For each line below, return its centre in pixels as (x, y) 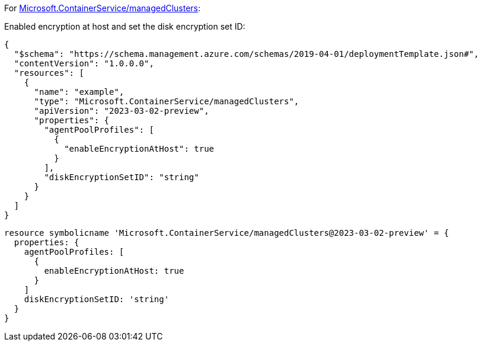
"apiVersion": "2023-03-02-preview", (122, 111)
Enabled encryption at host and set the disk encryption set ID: (125, 26)
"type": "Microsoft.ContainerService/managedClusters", (167, 101)
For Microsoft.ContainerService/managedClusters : (103, 8)
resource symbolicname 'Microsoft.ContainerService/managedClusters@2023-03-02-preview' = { (227, 233)
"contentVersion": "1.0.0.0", (84, 63)
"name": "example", (79, 92)
